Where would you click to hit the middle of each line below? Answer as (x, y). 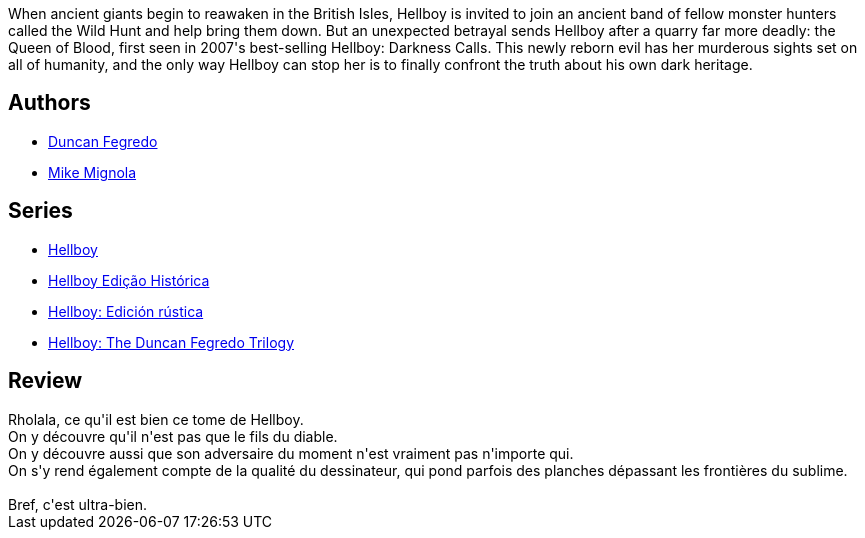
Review (45, 381)
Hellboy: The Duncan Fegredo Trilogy (171, 342)
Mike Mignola (92, 172)
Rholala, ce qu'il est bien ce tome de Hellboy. (156, 419)
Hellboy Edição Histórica (129, 280)
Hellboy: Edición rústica (126, 311)
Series (40, 211)
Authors (49, 103)
